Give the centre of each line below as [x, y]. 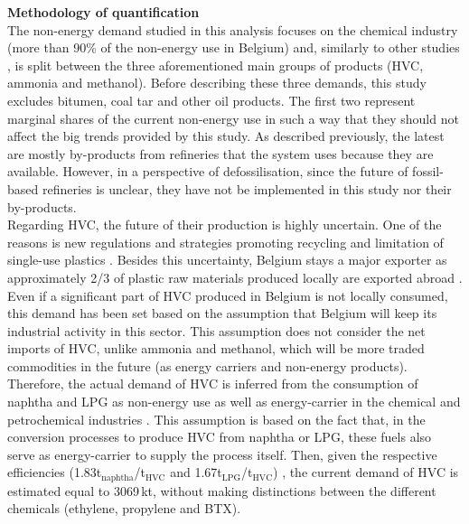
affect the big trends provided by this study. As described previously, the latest [226, 136]
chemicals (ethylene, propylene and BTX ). [124, 508]
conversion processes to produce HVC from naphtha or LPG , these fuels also [220, 437]
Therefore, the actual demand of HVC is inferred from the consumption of [213, 384]
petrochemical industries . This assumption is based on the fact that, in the [216, 419]
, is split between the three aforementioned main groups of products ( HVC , [216, 65]
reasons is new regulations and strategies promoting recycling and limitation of [225, 242]
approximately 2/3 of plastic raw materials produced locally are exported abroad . [235, 277]
